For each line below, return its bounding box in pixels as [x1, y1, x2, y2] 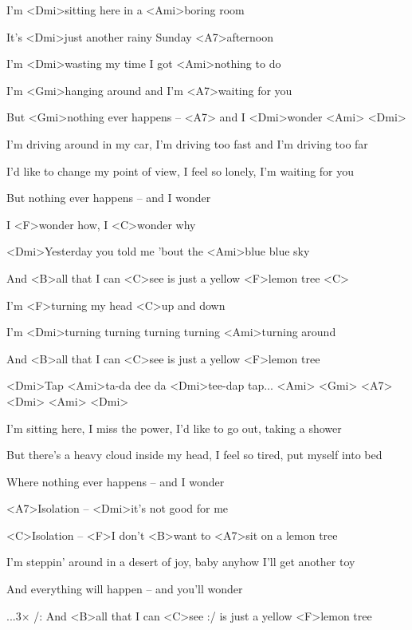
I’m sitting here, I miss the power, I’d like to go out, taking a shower [6, 419, 342, 436]
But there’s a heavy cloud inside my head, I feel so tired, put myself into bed [6, 446, 383, 463]
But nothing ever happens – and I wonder [6, 189, 211, 206]
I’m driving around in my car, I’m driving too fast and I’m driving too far [6, 135, 368, 152]
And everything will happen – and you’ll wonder [6, 580, 243, 597]
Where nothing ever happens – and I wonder [6, 473, 225, 489]
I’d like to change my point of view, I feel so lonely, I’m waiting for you [6, 162, 355, 179]
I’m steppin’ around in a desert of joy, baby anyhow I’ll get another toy [6, 553, 355, 570]
